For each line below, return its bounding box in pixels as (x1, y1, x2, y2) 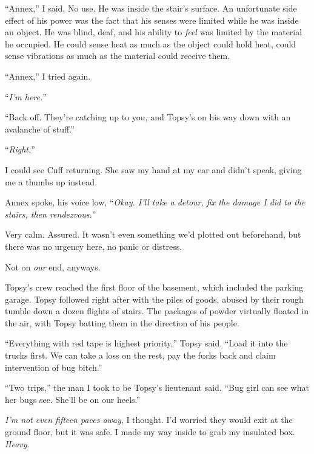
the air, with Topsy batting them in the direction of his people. (5, 316, 239, 329)
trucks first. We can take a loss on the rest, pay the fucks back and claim (5, 349, 276, 362)
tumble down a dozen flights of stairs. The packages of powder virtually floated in (5, 304, 309, 317)
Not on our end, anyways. (5, 260, 101, 273)
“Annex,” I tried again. (5, 69, 91, 82)
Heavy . (5, 437, 30, 450)
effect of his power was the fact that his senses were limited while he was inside (5, 13, 299, 26)
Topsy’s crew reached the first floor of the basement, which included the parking (5, 281, 304, 294)
